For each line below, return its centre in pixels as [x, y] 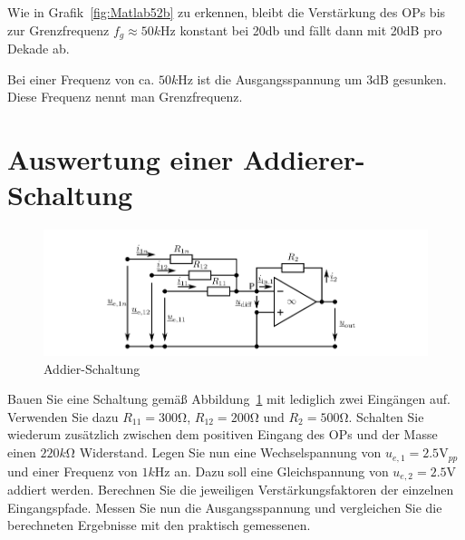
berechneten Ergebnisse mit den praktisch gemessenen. [159, 525]
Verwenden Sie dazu [63, 416]
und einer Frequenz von [73, 471]
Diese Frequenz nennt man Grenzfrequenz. [125, 97]
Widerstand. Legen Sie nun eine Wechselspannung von [230, 452]
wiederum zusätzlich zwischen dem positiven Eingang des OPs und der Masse [223, 434]
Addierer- [304, 159]
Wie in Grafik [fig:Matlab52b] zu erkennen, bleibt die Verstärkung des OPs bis [227, 12]
